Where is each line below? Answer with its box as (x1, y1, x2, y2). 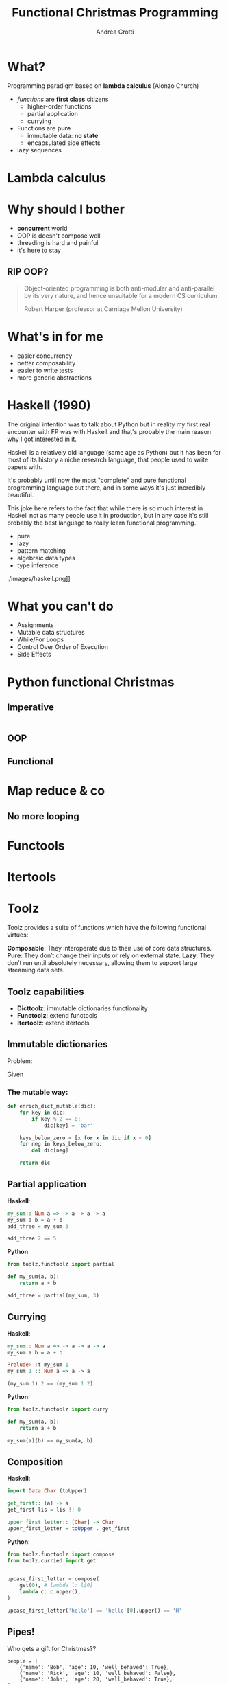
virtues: (7, 931, 29, 939)
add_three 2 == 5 (7, 1235, 57, 1242)
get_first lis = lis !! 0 (7, 1506, 81, 1514)
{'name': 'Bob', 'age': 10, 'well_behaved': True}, (19, 1663, 170, 1670)
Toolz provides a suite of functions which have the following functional (7, 924, 207, 932)
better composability (16, 359, 76, 367)
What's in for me (7, 328, 104, 344)
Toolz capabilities (7, 986, 84, 997)
